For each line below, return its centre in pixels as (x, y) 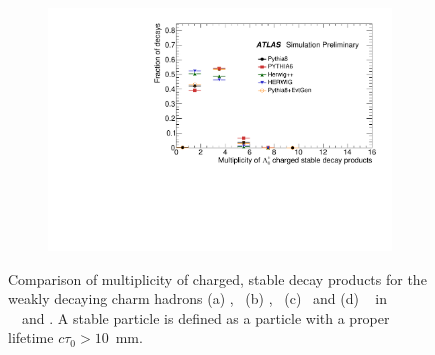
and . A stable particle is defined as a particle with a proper (205, 317)
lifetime (31, 337)
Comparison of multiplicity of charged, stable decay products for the (217, 278)
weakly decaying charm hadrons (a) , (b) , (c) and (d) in (197, 298)
